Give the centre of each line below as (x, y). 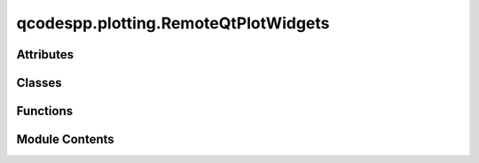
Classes (39, 83)
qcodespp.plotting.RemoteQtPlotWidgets (173, 23)
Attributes (45, 54)
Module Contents (65, 140)
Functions (45, 111)
